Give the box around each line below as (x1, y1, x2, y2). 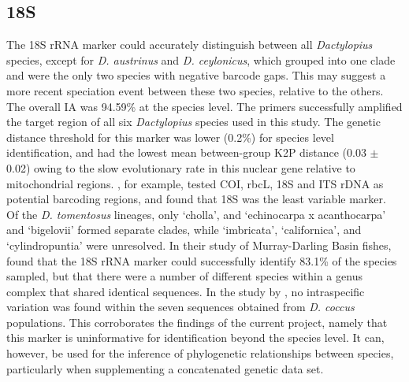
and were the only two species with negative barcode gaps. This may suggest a (6, 67, 386, 83)
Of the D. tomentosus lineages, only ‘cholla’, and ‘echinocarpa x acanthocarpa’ (6, 206, 386, 222)
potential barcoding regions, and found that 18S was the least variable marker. (6, 191, 386, 207)
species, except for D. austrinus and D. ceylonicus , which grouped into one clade (6, 51, 396, 68)
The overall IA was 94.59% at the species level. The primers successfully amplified (6, 98, 403, 114)
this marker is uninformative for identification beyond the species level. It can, (6, 329, 385, 346)
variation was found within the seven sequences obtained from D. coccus (6, 299, 355, 315)
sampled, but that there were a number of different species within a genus (6, 268, 363, 284)
